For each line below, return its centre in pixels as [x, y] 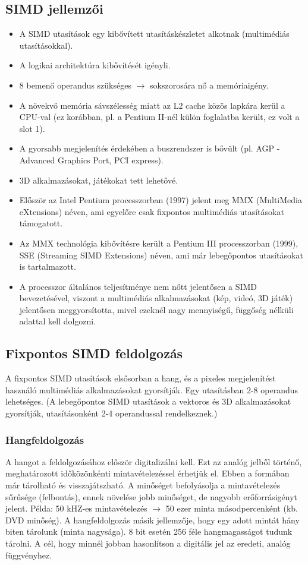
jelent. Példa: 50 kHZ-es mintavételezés [76, 508]
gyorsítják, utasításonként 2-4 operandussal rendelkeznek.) [111, 413]
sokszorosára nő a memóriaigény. [209, 85]
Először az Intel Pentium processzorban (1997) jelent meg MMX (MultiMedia [161, 200]
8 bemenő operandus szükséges [75, 85]
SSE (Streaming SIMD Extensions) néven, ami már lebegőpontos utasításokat [161, 255]
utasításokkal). [46, 45]
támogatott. [41, 223]
